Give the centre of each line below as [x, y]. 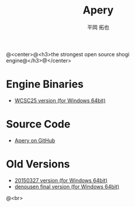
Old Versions [38, 164]
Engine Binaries [45, 84]
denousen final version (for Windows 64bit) [67, 186]
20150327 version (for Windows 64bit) [61, 180]
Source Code [38, 124]
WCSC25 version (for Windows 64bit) [60, 100]
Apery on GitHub [35, 140]
